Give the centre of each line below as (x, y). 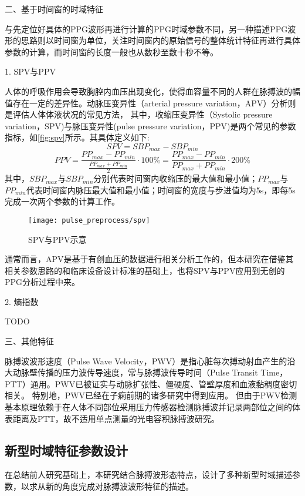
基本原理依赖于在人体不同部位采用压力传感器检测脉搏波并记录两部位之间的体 (152, 407)
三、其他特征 (29, 341)
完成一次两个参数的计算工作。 (62, 201)
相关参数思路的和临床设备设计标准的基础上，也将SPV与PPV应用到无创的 (145, 270)
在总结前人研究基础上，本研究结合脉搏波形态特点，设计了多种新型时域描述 (148, 475)
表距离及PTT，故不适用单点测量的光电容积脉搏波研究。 (112, 418)
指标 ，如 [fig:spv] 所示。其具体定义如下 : (77, 137)
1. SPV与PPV (30, 71)
